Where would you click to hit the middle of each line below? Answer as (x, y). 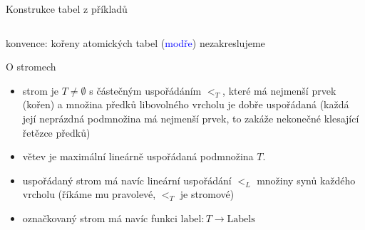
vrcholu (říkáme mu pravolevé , (89, 194)
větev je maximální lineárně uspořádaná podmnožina (138, 156)
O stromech (31, 67)
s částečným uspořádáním (145, 90)
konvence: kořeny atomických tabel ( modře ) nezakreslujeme (135, 42)
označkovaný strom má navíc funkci (100, 218)
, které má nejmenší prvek (279, 90)
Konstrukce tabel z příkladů (67, 9)
